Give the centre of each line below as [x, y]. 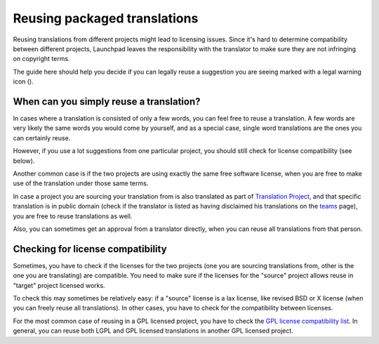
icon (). [24, 81]
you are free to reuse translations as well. [73, 216]
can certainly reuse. [42, 138]
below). [24, 161]
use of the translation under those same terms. [81, 183]
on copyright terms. [41, 59]
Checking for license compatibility [90, 249]
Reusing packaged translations [106, 18]
